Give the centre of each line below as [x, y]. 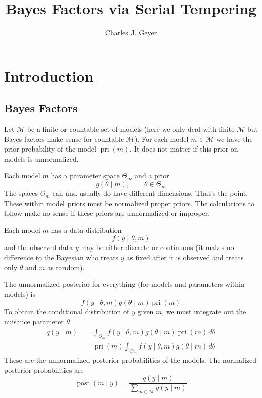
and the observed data [39, 247]
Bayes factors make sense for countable [64, 139]
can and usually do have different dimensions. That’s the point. [150, 193]
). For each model [161, 139]
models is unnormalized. [41, 158]
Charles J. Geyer [131, 33]
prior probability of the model [50, 149]
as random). [66, 267]
